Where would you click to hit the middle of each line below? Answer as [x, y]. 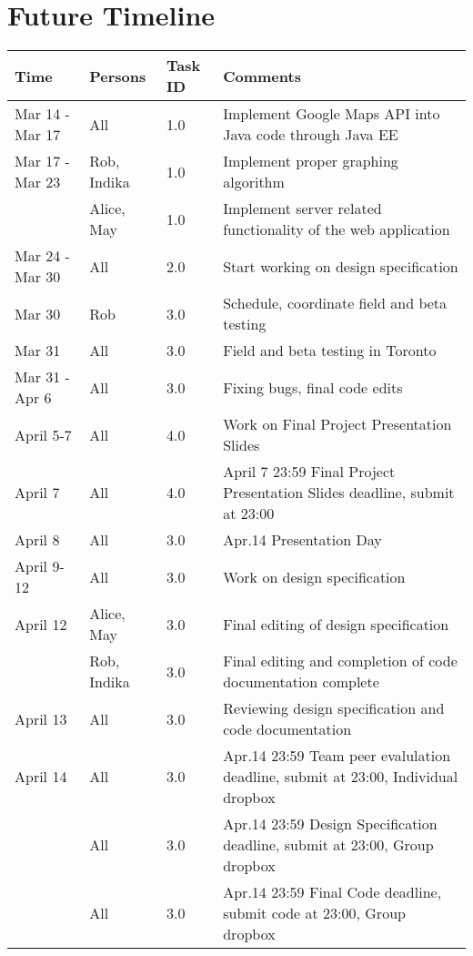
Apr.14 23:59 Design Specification [330, 824]
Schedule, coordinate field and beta [335, 303]
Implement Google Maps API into [332, 114]
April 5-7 [43, 434]
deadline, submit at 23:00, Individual [341, 777]
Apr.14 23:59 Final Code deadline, [332, 892]
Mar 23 [38, 182]
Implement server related [302, 208]
